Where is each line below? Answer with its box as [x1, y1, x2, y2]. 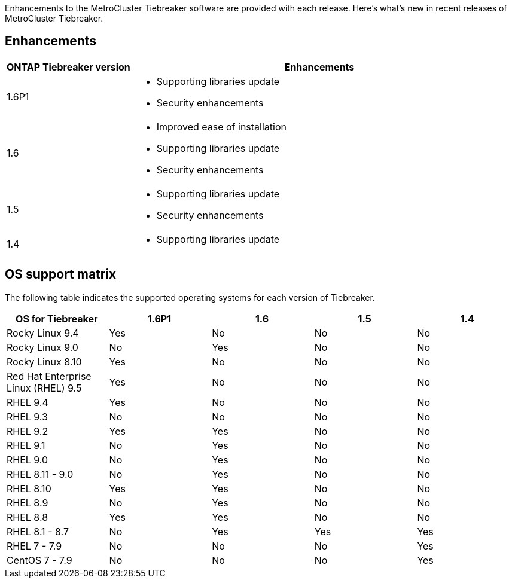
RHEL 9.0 [7, 453, 48, 466]
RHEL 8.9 [7, 496, 48, 509]
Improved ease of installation [156, 120, 287, 133]
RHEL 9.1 [7, 439, 45, 451]
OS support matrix [5, 267, 117, 282]
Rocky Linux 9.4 [7, 326, 79, 339]
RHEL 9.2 [7, 425, 48, 437]
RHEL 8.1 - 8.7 [7, 525, 69, 538]
